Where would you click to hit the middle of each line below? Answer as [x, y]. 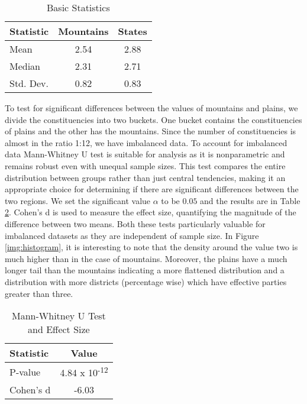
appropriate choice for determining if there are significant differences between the [152, 189]
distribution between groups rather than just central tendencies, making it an [145, 177]
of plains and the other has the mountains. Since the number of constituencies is [151, 131]
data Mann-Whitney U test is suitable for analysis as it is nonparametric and [145, 154]
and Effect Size [59, 329]
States [133, 31]
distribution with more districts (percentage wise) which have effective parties [146, 281]
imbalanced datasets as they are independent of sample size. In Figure [132, 235]
